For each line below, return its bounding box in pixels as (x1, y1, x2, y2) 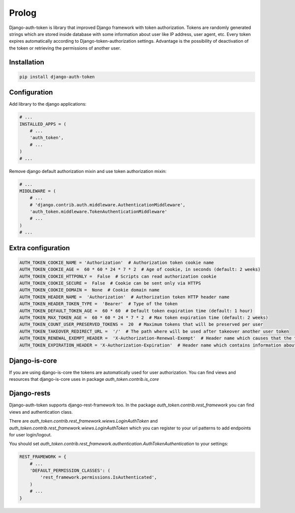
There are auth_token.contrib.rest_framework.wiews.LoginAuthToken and (9, 418, 158, 424)
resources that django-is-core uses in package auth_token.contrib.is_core (9, 376, 159, 382)
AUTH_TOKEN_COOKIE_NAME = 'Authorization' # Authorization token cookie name (19, 259, 214, 265)
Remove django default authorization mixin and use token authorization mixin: (9, 168, 167, 174)
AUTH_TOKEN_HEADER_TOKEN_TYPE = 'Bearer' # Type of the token (19, 301, 178, 307)
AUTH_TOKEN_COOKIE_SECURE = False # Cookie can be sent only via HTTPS (19, 281, 201, 286)
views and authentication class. (9, 409, 73, 415)
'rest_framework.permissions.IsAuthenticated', (40, 475, 157, 480)
